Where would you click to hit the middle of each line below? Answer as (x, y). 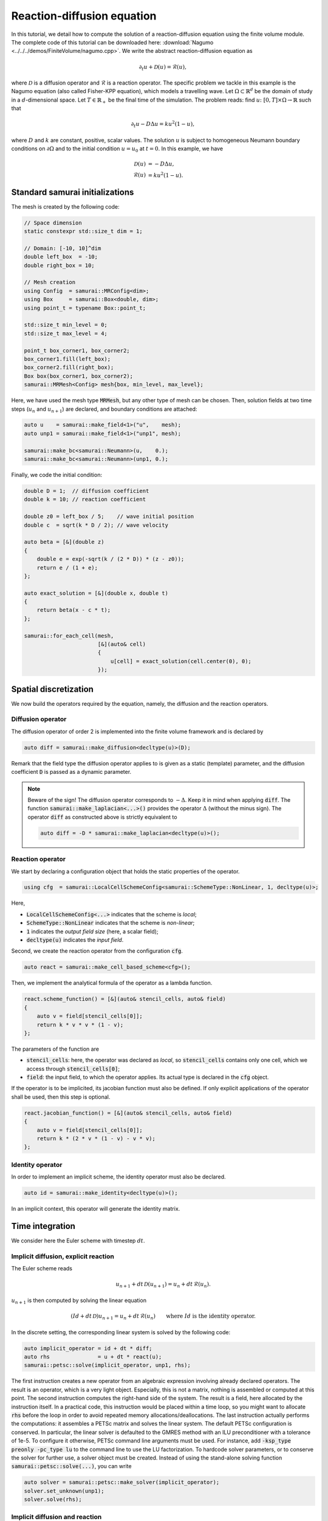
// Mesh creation (50, 282)
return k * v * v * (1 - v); (80, 1025)
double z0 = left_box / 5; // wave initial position (109, 517)
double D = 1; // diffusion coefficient (87, 491)
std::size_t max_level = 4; (66, 333)
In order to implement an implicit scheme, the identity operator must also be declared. (118, 1177)
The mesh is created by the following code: (65, 206)
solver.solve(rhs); (53, 1499)
